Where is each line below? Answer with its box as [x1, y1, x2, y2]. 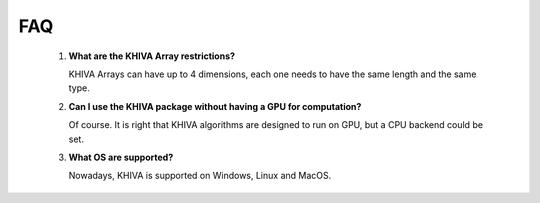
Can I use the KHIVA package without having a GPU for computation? [68, 100, 362, 112]
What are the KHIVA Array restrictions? [68, 50, 235, 62]
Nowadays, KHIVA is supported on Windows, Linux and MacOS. [68, 170, 332, 182]
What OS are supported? [68, 151, 174, 163]
